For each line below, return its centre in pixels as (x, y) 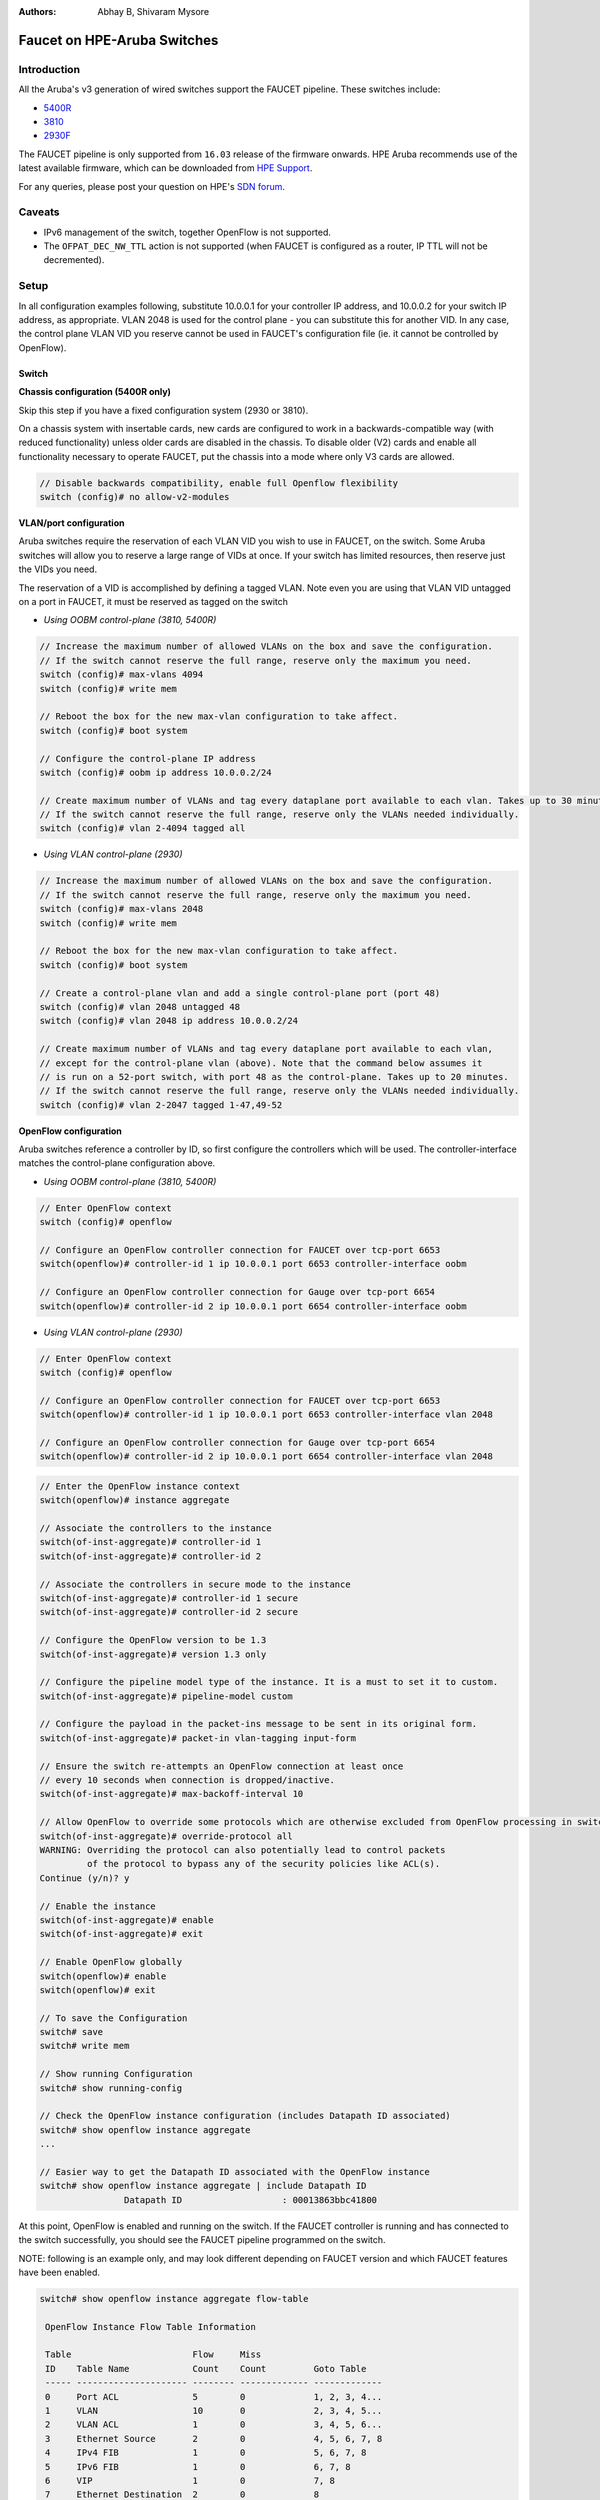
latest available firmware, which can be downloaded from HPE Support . (165, 168)
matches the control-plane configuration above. (117, 1163)
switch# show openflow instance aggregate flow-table (174, 2298)
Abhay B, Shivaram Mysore (153, 11)
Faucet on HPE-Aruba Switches (118, 40)
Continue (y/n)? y (84, 1878)
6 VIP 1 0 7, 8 (190, 2480)
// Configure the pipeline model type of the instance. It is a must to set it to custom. (269, 1682)
